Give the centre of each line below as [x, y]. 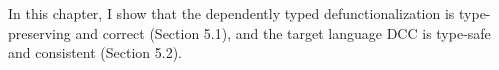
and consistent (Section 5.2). [95, 52]
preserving [39, 32]
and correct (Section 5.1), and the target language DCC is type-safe [283, 32]
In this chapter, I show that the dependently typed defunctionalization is [231, 13]
